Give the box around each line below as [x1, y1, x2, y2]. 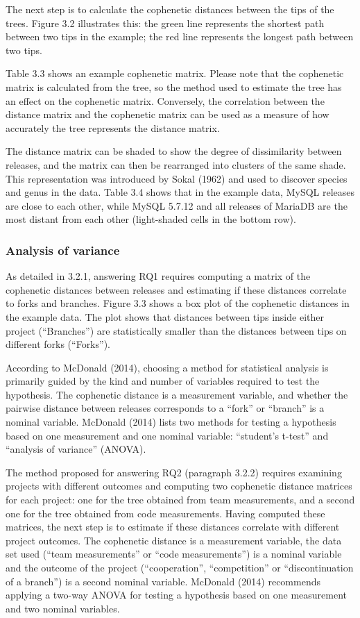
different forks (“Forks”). [6, 337, 110, 351]
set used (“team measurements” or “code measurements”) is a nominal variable [6, 546, 342, 561]
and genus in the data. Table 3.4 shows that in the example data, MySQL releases [6, 185, 355, 199]
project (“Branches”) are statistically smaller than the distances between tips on [6, 323, 347, 337]
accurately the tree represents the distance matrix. [6, 120, 220, 135]
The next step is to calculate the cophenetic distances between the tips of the [6, 2, 334, 16]
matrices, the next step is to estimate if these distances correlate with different [6, 519, 340, 534]
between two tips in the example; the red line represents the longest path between [6, 29, 354, 44]
